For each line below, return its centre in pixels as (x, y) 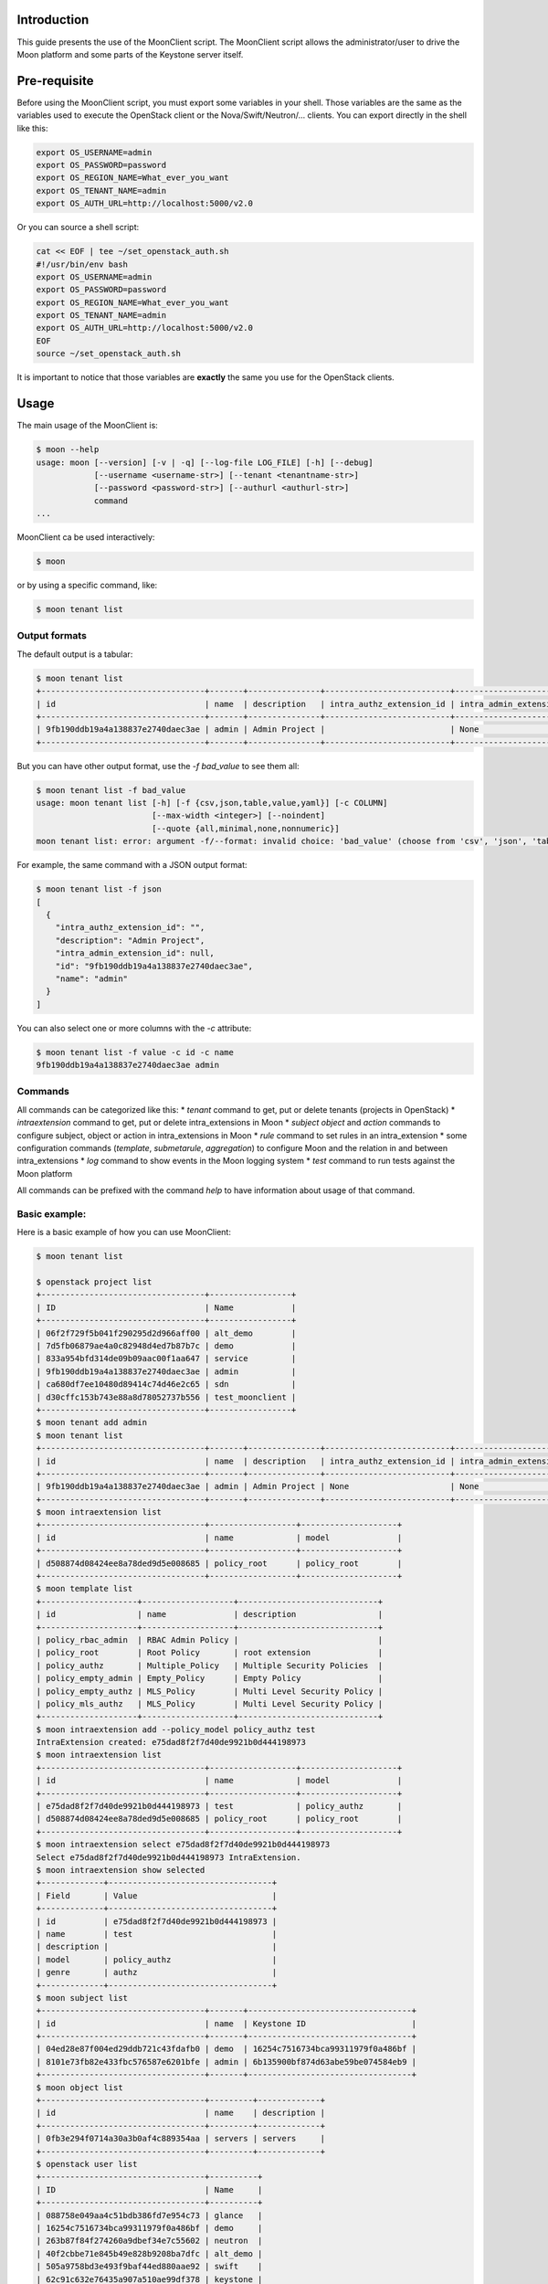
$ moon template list (84, 1589)
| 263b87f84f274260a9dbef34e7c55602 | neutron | (149, 2241)
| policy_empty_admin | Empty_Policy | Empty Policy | (210, 1678)
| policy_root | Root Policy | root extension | (210, 1653)
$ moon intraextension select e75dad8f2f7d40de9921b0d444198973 (183, 1845)
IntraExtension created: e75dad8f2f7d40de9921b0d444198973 (171, 1742)
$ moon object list (79, 2087)
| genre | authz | (157, 1972)
